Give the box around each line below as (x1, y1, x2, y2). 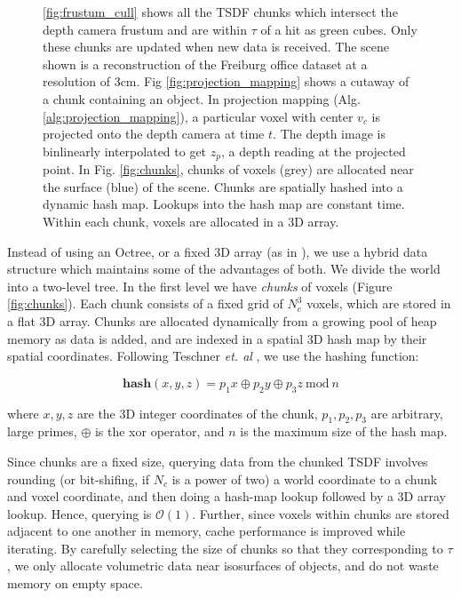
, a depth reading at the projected (220, 141, 406, 160)
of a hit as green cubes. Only (260, 20, 417, 38)
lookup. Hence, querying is (7, 504, 152, 522)
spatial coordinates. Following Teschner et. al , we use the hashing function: (7, 347, 419, 365)
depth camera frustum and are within (43, 20, 248, 38)
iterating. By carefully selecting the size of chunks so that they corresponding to (7, 538, 443, 557)
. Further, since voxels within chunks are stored (192, 504, 449, 522)
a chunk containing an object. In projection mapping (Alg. (43, 89, 361, 108)
